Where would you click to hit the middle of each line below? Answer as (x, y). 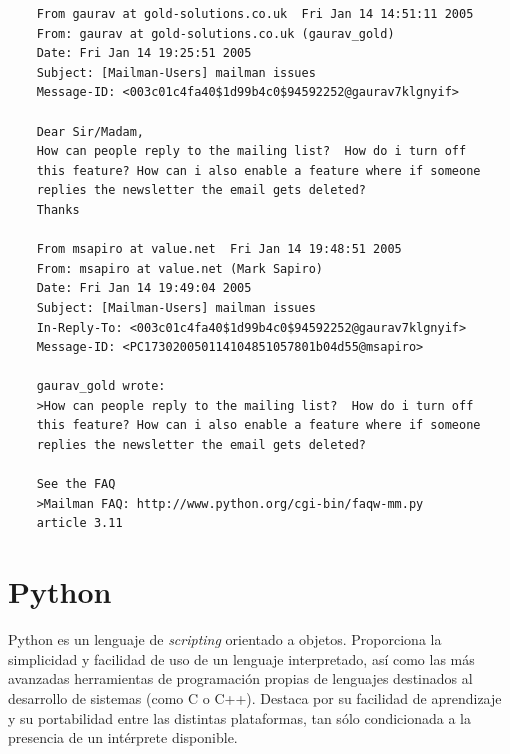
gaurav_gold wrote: (101, 386)
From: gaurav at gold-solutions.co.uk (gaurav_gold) (215, 33)
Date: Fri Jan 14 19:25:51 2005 (144, 53)
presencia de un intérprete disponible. (123, 737)
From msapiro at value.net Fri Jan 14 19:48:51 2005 (219, 249)
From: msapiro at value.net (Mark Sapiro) (179, 268)
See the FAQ (76, 484)
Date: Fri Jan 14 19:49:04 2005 (144, 288)
